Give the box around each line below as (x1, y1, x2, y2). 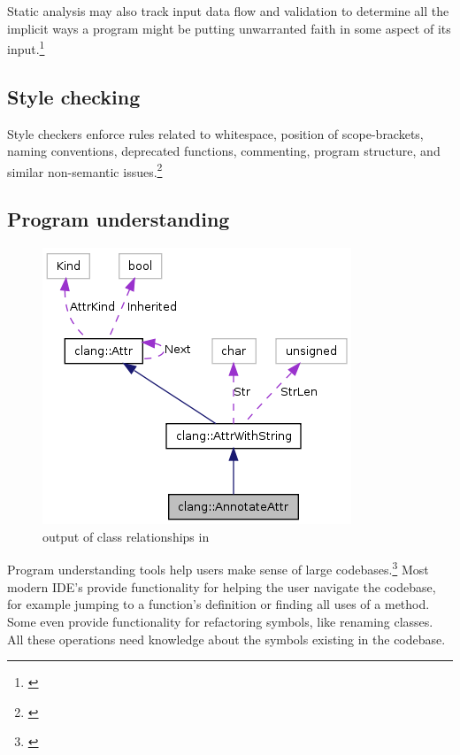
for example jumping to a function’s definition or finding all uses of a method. (7, 595, 430, 613)
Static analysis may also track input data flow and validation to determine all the (7, 2, 449, 19)
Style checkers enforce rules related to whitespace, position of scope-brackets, (7, 124, 424, 143)
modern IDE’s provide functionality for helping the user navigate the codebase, (7, 577, 436, 596)
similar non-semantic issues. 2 (7, 159, 163, 181)
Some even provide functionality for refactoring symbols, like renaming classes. (7, 612, 433, 630)
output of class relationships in (42, 527, 210, 545)
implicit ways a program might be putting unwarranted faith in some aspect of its (7, 19, 451, 37)
